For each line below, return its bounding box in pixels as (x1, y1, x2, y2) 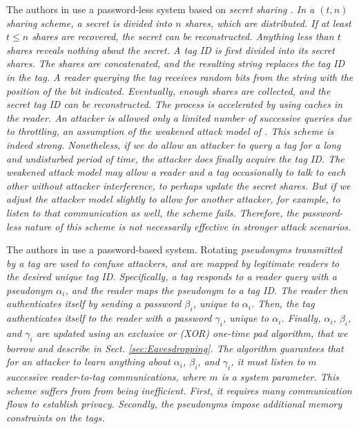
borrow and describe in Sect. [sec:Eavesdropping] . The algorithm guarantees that (6, 340, 344, 355)
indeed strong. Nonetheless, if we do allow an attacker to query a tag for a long (6, 137, 341, 152)
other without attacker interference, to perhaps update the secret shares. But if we (6, 178, 351, 192)
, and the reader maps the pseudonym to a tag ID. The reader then (65, 282, 348, 297)
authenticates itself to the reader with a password (6, 311, 212, 325)
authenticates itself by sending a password (6, 296, 182, 311)
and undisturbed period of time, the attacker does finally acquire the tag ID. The (6, 151, 345, 165)
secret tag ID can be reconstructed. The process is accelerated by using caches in (6, 97, 343, 111)
